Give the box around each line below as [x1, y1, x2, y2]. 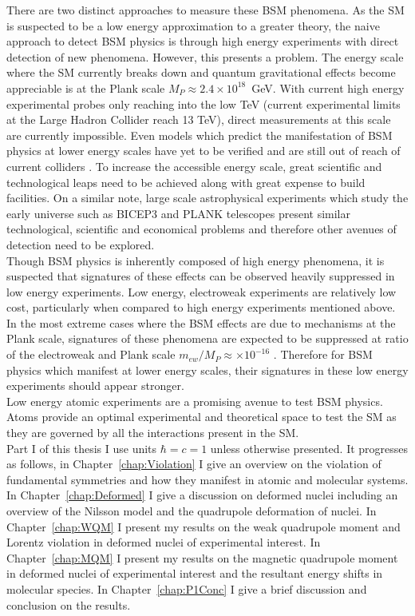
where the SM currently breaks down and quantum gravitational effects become [6, 64, 396, 81]
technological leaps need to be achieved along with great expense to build [6, 173, 366, 190]
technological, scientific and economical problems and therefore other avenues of [6, 221, 397, 237]
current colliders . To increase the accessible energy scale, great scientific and [6, 157, 382, 174]
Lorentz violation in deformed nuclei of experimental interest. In [6, 534, 321, 550]
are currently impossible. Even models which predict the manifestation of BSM [6, 126, 393, 143]
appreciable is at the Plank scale [6, 79, 165, 96]
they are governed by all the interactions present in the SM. [6, 424, 299, 441]
